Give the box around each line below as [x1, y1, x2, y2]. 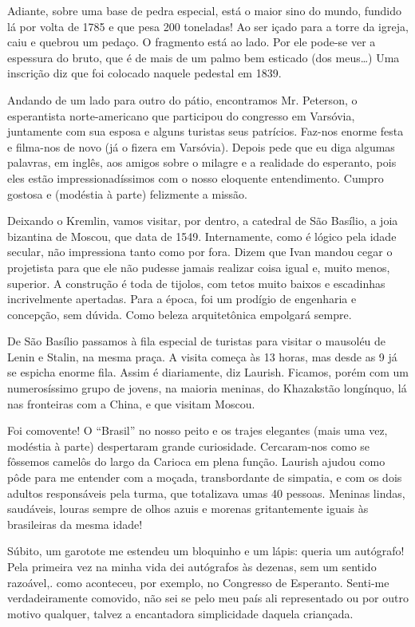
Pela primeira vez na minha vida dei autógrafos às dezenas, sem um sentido [7, 558, 377, 574]
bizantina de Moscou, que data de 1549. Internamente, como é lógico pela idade [7, 227, 397, 244]
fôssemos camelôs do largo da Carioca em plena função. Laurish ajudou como [7, 453, 385, 470]
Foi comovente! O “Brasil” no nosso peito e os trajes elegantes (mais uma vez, [7, 422, 388, 439]
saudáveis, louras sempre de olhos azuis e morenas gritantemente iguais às [7, 500, 369, 517]
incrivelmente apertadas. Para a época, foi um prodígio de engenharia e [7, 290, 357, 307]
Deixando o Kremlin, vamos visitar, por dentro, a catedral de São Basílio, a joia [7, 212, 398, 229]
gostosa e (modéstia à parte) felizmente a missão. [7, 185, 247, 202]
